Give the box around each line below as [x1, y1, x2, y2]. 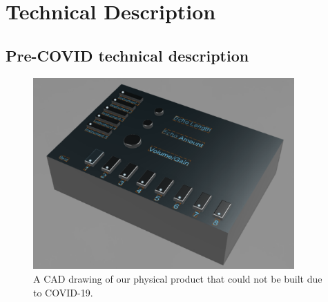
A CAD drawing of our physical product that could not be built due [33, 271, 322, 285]
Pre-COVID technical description [6, 44, 249, 66]
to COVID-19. [33, 285, 93, 299]
